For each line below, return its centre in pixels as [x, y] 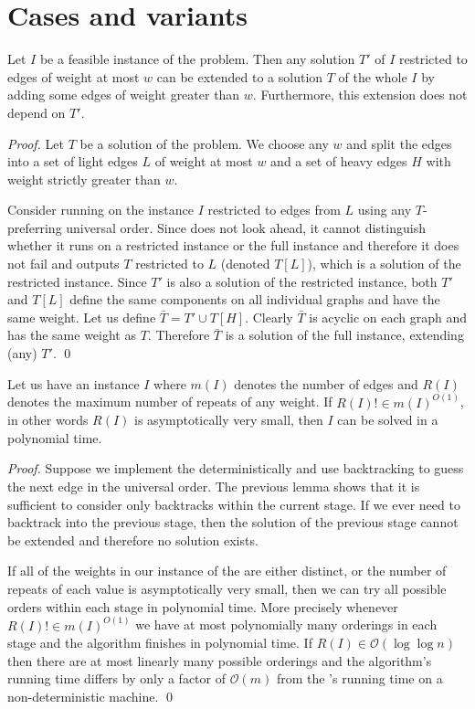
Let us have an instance [74, 383]
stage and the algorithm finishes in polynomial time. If [160, 643]
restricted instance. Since [77, 281]
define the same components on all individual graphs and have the [255, 299]
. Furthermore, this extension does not [360, 95]
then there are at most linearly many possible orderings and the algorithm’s [220, 660]
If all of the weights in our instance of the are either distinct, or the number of [227, 571]
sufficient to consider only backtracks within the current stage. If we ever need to [234, 504]
